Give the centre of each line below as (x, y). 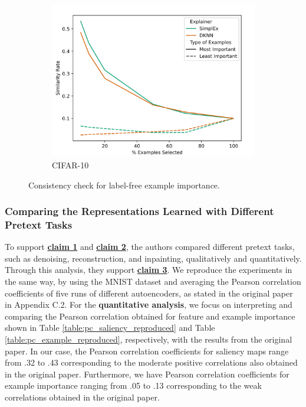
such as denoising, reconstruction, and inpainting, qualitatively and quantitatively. (153, 258)
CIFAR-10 (70, 165)
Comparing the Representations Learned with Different (139, 211)
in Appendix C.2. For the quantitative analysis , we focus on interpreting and (149, 305)
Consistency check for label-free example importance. (124, 185)
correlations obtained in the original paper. (82, 397)
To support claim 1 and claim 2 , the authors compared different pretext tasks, (150, 247)
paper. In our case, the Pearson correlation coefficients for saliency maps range (147, 351)
